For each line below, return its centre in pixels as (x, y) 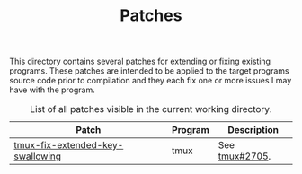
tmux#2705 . (244, 156)
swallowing (37, 156)
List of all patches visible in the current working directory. (151, 109)
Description (253, 130)
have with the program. (53, 90)
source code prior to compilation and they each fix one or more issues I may (151, 81)
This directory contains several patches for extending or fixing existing (140, 61)
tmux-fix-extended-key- (69, 145)
